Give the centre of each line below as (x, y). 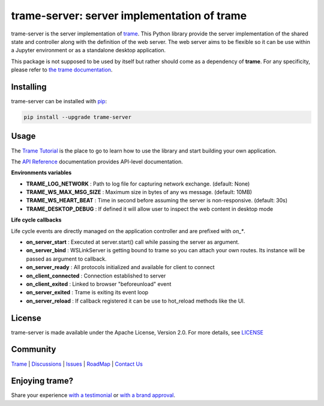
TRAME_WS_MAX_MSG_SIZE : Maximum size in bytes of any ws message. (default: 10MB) (139, 192)
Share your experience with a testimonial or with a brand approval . (93, 395)
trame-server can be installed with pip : (59, 101)
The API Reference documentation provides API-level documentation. (97, 162)
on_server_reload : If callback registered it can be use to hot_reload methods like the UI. (136, 301)
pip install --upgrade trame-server (78, 117)
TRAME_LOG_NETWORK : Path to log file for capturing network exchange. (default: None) (138, 184)
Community (34, 349)
